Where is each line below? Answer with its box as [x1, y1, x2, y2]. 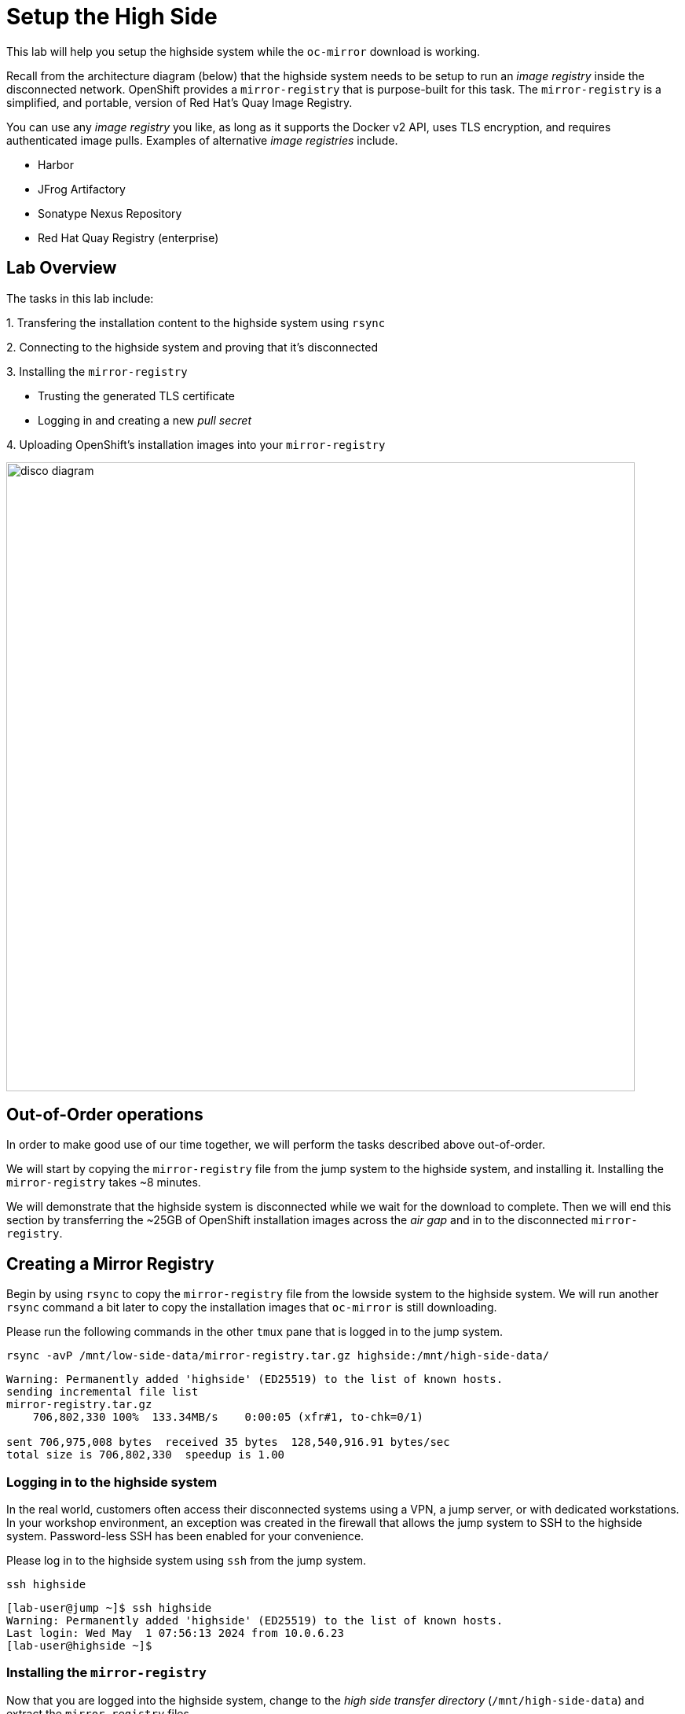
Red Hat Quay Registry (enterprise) [38, 230, 219, 245]
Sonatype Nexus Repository [38, 206, 182, 220]
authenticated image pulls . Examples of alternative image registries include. [6, 133, 398, 147]
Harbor [38, 157, 74, 171]
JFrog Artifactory [38, 182, 126, 196]
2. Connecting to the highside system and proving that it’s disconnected [6, 340, 378, 354]
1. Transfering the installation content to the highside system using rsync [6, 315, 386, 329]
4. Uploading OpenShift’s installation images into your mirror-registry [6, 437, 386, 451]
